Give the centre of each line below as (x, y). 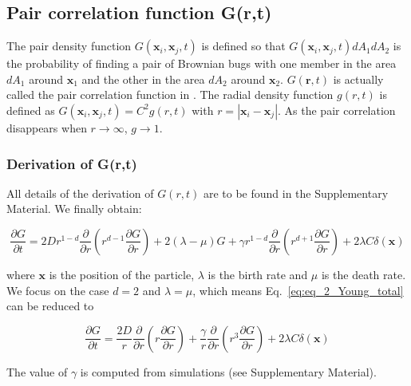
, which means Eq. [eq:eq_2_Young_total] (298, 290)
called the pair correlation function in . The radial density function (170, 95)
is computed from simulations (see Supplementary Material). (228, 371)
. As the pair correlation (337, 110)
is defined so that (243, 46)
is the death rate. (364, 274)
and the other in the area (143, 79)
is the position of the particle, (122, 274)
